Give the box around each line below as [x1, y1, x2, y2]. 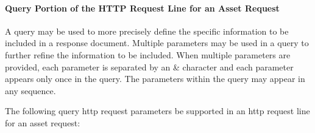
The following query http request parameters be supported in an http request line [5, 104, 310, 117]
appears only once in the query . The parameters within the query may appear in [5, 72, 305, 85]
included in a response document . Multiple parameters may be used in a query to [5, 36, 309, 49]
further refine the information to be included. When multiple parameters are [5, 48, 291, 61]
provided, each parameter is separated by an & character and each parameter [5, 60, 294, 73]
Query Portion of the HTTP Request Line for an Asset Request [5, 1, 280, 14]
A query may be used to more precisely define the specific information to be [5, 24, 289, 37]
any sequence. [5, 84, 56, 97]
